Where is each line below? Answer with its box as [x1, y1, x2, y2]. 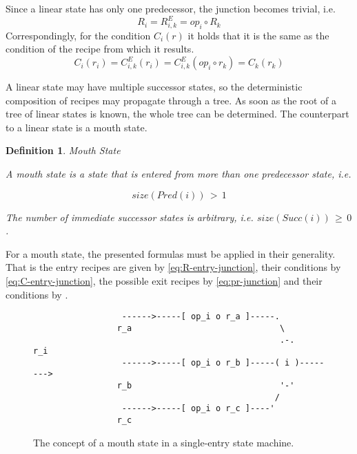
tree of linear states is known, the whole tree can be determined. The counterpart [6, 106, 349, 121]
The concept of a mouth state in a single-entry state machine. [33, 435, 294, 449]
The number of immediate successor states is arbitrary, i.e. [6, 209, 254, 224]
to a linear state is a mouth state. [6, 120, 147, 134]
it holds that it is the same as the [187, 28, 329, 42]
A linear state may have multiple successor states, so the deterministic [6, 79, 303, 94]
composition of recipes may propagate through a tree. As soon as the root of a [6, 93, 337, 107]
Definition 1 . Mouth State [6, 143, 121, 158]
